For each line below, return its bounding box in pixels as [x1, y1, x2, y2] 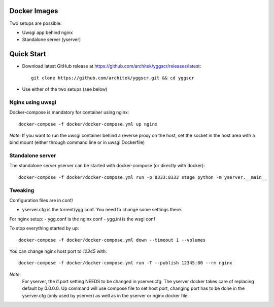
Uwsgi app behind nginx [22, 29, 73, 35]
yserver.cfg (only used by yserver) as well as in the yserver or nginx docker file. [22, 292, 189, 298]
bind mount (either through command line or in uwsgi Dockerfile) [9, 139, 145, 145]
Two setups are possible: [9, 20, 62, 26]
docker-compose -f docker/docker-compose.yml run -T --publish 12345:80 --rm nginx [18, 260, 233, 266]
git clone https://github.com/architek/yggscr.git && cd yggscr [31, 75, 195, 81]
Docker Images [9, 7, 58, 15]
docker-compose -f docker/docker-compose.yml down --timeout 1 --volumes [18, 237, 206, 243]
